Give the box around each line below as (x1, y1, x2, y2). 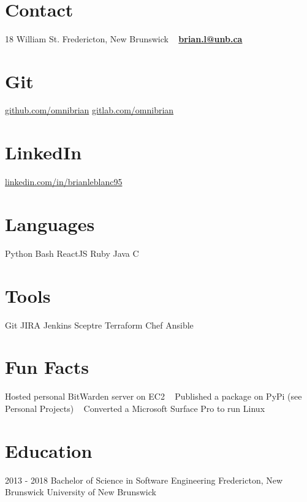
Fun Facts (5, 354, 89, 379)
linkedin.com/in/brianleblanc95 (5, 175, 123, 188)
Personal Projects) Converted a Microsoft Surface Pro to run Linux (5, 401, 265, 414)
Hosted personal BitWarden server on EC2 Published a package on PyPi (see (5, 390, 302, 403)
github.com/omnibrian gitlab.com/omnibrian (5, 104, 174, 116)
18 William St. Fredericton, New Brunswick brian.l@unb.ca (5, 32, 243, 45)
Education (5, 438, 93, 463)
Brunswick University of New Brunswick (5, 485, 156, 498)
